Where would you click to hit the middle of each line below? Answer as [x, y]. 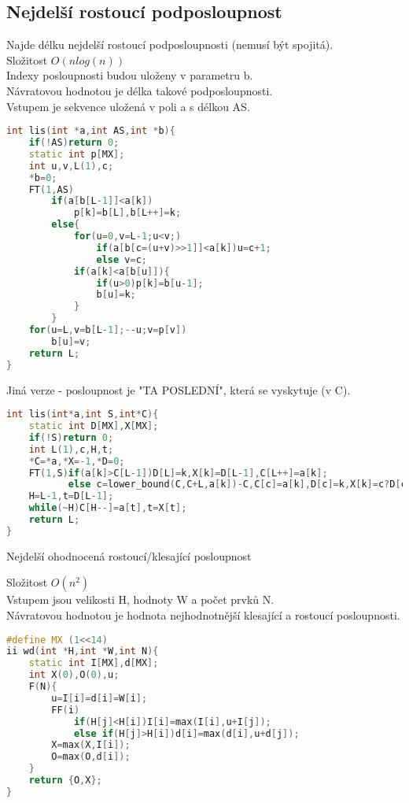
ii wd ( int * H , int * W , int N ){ [83, 651]
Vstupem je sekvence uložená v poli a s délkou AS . [128, 106]
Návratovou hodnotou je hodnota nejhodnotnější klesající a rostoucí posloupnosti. [203, 614]
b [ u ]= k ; [116, 295]
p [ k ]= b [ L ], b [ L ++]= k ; [127, 213]
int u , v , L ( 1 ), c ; [71, 166]
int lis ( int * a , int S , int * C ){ [83, 414]
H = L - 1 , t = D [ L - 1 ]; [71, 496]
